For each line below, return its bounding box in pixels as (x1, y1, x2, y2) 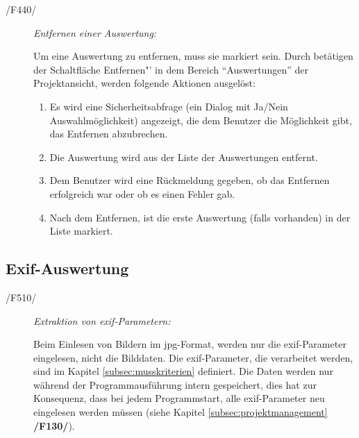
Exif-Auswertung (6, 258, 129, 279)
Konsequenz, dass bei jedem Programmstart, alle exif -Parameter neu (33, 391, 325, 405)
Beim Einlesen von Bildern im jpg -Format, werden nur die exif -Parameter (33, 337, 347, 351)
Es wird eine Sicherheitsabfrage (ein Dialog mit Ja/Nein (49, 99, 288, 113)
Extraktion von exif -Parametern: (33, 313, 171, 328)
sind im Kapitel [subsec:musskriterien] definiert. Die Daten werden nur (33, 364, 333, 378)
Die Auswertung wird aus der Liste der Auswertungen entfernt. (49, 149, 318, 164)
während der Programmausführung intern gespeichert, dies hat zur (33, 377, 317, 391)
